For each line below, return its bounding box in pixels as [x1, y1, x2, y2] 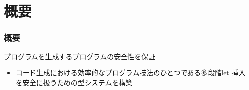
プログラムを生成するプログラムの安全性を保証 [4, 51, 156, 61]
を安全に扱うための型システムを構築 [15, 77, 133, 87]
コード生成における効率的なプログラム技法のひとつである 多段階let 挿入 [15, 67, 246, 78]
